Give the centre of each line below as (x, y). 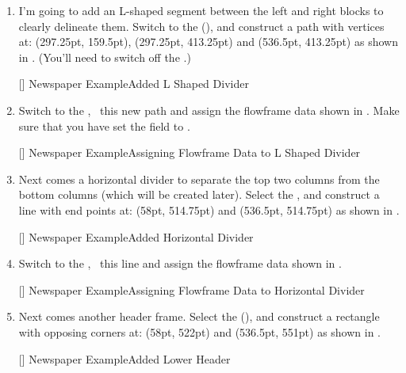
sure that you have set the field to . (104, 126)
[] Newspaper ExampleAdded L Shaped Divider (134, 84)
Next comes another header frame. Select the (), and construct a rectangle (199, 316)
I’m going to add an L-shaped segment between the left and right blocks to (201, 10)
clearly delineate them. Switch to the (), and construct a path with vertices (201, 26)
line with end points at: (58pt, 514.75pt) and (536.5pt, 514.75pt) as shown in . (209, 209)
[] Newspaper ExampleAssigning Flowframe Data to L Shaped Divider (190, 152)
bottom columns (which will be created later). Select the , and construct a (199, 194)
